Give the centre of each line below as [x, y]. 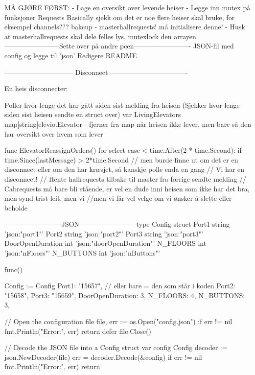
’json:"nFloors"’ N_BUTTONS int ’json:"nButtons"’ [82, 253]
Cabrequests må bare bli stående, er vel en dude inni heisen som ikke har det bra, [127, 188]
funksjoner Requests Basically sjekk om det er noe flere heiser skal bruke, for [120, 17]
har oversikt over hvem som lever [54, 133]
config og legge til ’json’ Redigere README [71, 55]
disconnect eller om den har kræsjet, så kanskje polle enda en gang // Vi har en [125, 169]
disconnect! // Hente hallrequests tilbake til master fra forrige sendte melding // [126, 178]
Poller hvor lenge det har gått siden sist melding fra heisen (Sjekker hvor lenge [122, 105]
